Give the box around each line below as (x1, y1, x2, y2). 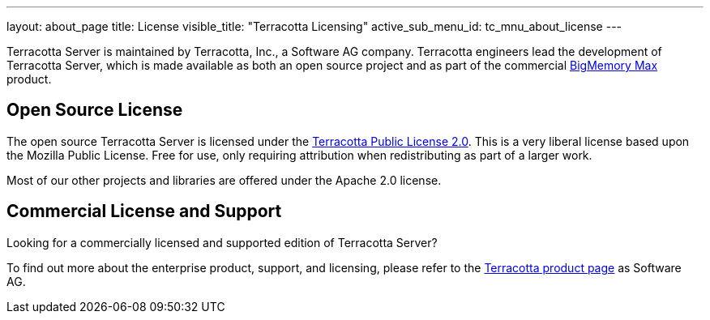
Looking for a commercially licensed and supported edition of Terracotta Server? (6, 235, 438, 250)
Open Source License (6, 100, 183, 121)
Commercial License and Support (6, 201, 282, 222)
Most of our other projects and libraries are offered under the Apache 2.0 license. (6, 173, 442, 187)
